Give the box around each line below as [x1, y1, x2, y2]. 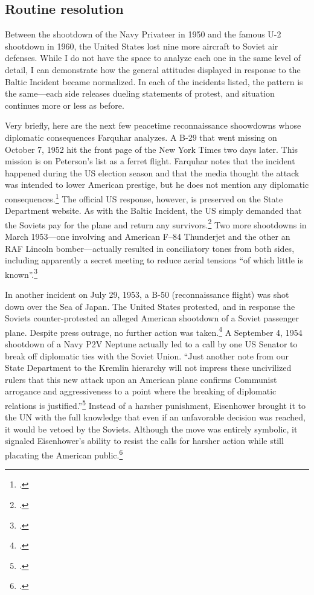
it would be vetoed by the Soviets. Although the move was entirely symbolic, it [5, 422, 298, 435]
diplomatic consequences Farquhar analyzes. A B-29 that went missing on [5, 130, 277, 143]
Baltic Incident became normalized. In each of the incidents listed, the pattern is [5, 75, 303, 88]
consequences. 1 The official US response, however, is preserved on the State [5, 190, 283, 205]
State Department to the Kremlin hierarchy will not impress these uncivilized [5, 361, 292, 374]
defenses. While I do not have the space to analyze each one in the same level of [5, 51, 301, 64]
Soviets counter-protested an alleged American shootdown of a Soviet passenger [5, 312, 300, 324]
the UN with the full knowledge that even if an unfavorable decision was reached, [5, 411, 306, 423]
